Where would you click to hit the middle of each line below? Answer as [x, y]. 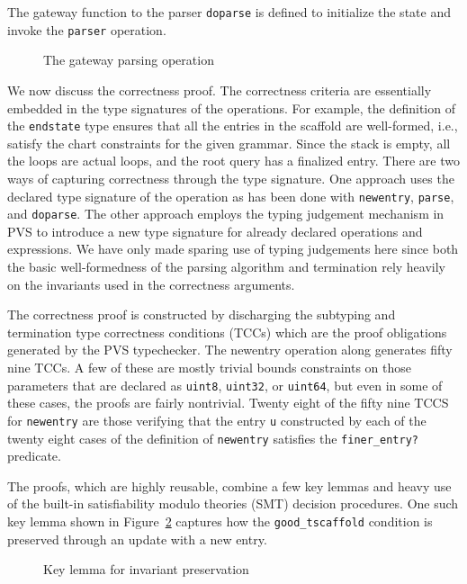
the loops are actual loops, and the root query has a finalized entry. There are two [233, 161]
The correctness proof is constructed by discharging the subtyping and [202, 314]
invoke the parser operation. [87, 29]
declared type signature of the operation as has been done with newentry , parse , [231, 196]
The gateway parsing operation [129, 60]
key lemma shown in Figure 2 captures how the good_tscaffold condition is [220, 521]
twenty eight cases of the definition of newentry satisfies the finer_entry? [213, 438]
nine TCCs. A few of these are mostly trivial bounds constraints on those [210, 367]
